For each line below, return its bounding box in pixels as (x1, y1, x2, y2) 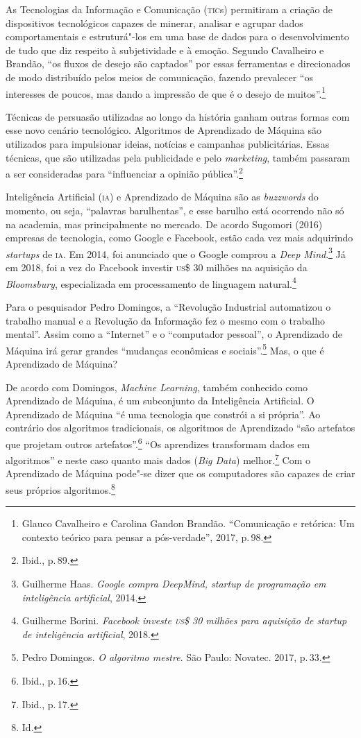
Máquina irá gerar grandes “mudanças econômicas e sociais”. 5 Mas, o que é (6, 341, 324, 357)
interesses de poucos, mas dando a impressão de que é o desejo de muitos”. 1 (6, 84, 326, 101)
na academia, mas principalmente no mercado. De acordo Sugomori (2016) (6, 216, 323, 231)
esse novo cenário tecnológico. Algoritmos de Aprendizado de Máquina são (6, 123, 322, 137)
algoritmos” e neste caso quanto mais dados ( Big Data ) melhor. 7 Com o (6, 451, 311, 467)
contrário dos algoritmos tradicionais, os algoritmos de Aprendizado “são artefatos (6, 420, 355, 435)
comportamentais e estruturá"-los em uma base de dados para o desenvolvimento (6, 29, 349, 44)
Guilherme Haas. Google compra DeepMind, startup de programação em (22, 576, 326, 591)
